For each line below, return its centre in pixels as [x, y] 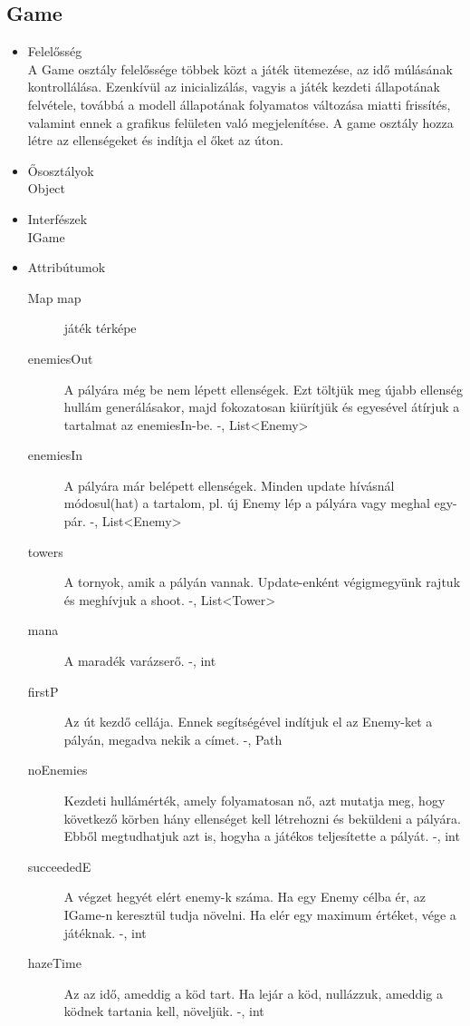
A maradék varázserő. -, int [140, 661]
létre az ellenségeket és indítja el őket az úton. [155, 140]
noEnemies [58, 770]
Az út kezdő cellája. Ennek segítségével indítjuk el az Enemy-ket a [248, 722]
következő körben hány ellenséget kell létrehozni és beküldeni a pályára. [262, 818]
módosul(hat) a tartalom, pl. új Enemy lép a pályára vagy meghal [247, 503]
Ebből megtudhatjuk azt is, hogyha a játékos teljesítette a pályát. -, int [262, 836]
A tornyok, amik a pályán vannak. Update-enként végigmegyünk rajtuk [262, 582]
